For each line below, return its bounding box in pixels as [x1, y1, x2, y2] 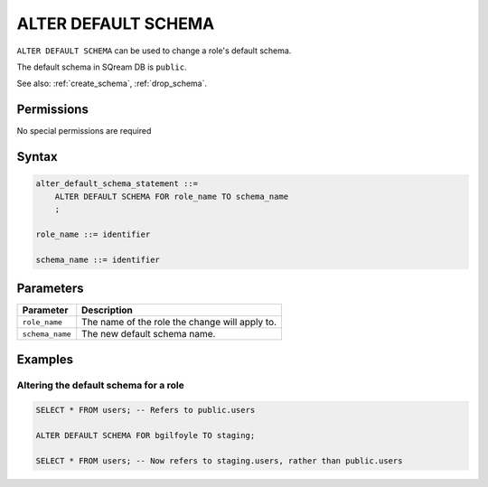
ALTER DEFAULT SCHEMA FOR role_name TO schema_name [54, 191, 289, 201]
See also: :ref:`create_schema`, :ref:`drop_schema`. [16, 78, 208, 89]
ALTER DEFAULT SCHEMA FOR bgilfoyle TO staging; [35, 430, 256, 441]
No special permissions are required [16, 126, 152, 136]
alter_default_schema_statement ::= [35, 179, 199, 189]
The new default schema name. [81, 328, 216, 341]
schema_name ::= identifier [35, 254, 160, 265]
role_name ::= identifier [35, 229, 151, 239]
